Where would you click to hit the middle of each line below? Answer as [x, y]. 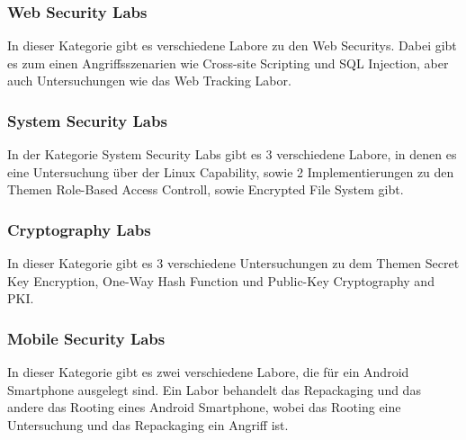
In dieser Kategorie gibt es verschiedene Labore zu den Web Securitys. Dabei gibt [232, 45]
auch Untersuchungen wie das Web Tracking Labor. [149, 81]
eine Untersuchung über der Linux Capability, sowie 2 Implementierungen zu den [231, 171]
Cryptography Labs [79, 229]
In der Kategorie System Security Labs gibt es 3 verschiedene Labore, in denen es [232, 154]
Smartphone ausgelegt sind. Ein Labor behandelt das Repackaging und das [214, 389]
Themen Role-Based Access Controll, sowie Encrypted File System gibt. [206, 189]
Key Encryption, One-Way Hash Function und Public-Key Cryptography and [221, 280]
